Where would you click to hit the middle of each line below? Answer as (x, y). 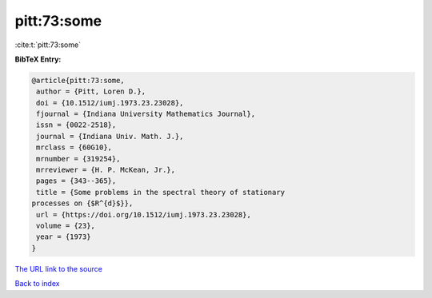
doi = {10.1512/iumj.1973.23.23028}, (110, 103)
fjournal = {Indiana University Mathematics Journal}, (146, 114)
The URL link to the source (59, 268)
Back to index (37, 284)
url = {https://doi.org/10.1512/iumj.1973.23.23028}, (144, 215)
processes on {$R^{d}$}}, (82, 203)
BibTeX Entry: (38, 59)
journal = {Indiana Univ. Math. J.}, (110, 136)
